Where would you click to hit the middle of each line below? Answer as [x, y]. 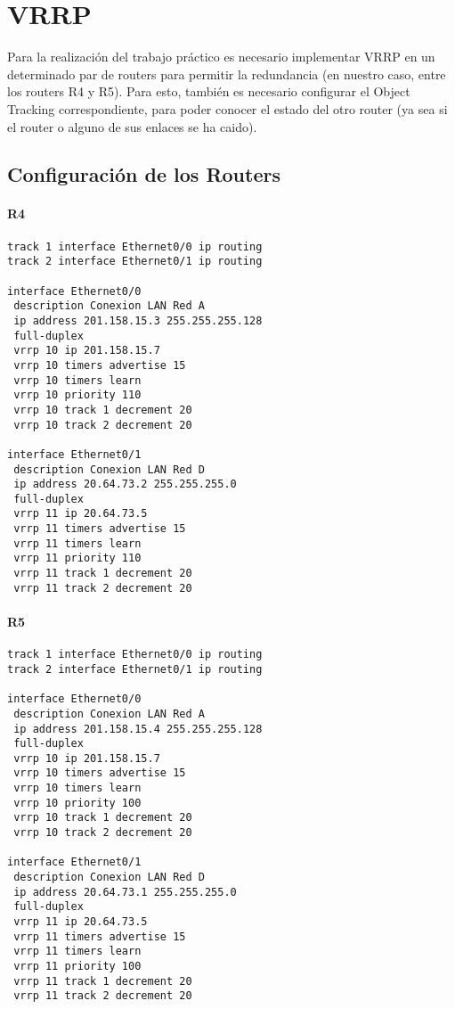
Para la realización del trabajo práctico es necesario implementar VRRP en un [221, 57]
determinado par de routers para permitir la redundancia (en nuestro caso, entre [227, 74]
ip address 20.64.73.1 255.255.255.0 [125, 892]
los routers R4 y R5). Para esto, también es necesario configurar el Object [209, 91]
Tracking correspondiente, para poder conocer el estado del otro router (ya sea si [227, 108]
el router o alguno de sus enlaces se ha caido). [132, 126]
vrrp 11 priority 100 [77, 966]
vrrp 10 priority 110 [77, 395]
